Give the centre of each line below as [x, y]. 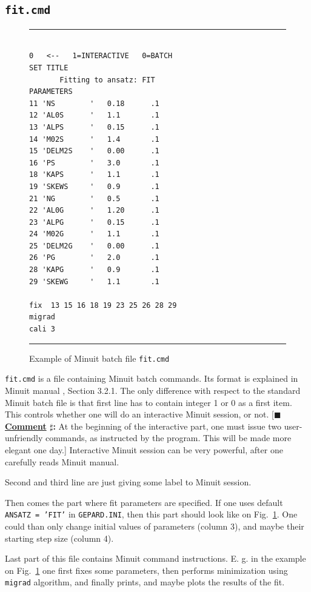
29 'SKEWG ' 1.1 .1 [94, 281]
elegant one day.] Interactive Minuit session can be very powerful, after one [144, 449]
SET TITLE [49, 68]
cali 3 [42, 329]
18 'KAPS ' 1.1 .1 [94, 175]
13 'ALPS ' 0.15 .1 [94, 127]
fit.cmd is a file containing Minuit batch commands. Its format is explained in [152, 378]
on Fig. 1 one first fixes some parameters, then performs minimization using [146, 570]
